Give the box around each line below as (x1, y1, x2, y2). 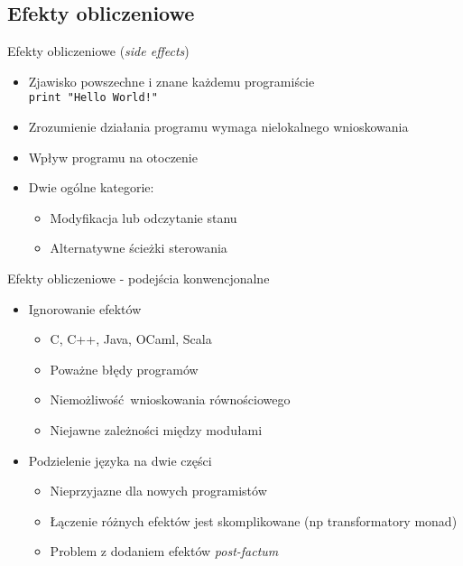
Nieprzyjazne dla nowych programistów (50, 481, 267, 500)
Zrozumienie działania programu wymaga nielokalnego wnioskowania (28, 117, 409, 136)
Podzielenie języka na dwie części (28, 450, 212, 469)
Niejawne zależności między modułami (50, 420, 263, 439)
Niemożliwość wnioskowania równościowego (50, 390, 291, 409)
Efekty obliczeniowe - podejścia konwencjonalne (7, 269, 270, 288)
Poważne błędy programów (50, 359, 199, 378)
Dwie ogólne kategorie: (28, 178, 154, 197)
